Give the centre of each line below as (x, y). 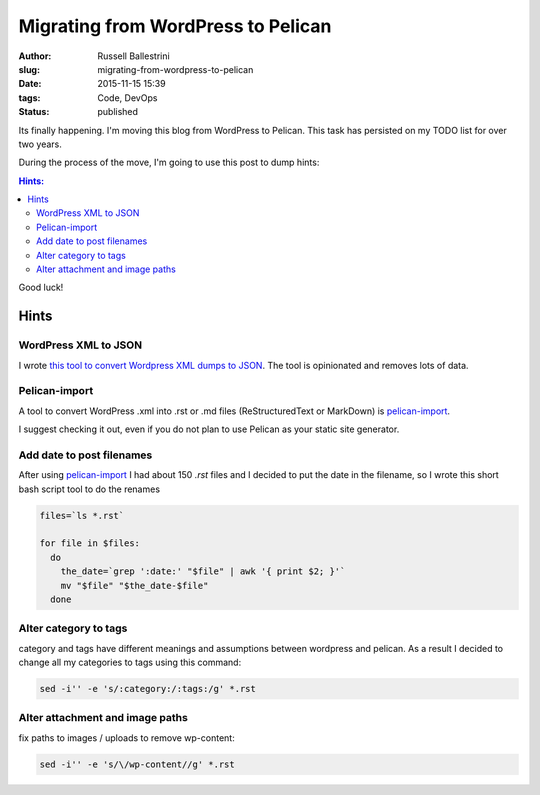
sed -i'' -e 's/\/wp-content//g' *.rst (137, 764)
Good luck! (41, 287)
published (118, 112)
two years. (40, 144)
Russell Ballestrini (133, 56)
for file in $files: (89, 543)
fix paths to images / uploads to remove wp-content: (126, 737)
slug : (29, 69)
